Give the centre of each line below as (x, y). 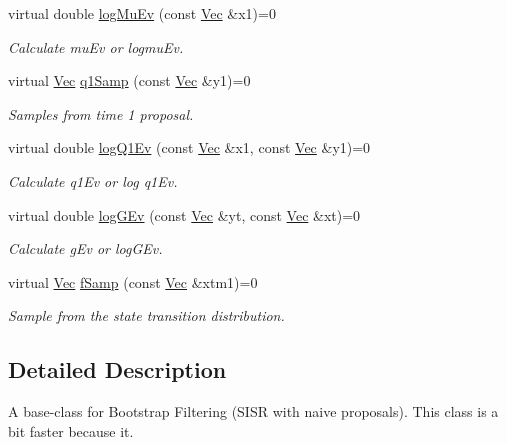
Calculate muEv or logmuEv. (96, 46)
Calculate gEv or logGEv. (85, 248)
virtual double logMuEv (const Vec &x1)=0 (142, 13)
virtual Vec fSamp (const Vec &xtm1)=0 (133, 281)
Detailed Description (117, 369)
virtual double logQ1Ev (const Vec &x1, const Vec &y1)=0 (189, 147)
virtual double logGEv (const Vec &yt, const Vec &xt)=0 (184, 214)
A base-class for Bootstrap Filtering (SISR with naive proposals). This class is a (253, 411)
